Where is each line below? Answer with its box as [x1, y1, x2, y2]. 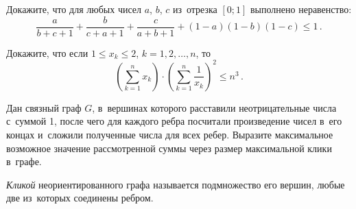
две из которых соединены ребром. [6, 190, 154, 205]
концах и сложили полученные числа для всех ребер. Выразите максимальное [6, 127, 333, 141]
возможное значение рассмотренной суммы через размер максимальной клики [6, 140, 332, 155]
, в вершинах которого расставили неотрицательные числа [92, 100, 337, 114]
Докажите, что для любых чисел [6, 2, 142, 16]
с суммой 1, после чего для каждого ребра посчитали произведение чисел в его [6, 114, 342, 128]
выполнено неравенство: [250, 2, 352, 16]
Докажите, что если [6, 45, 88, 60]
